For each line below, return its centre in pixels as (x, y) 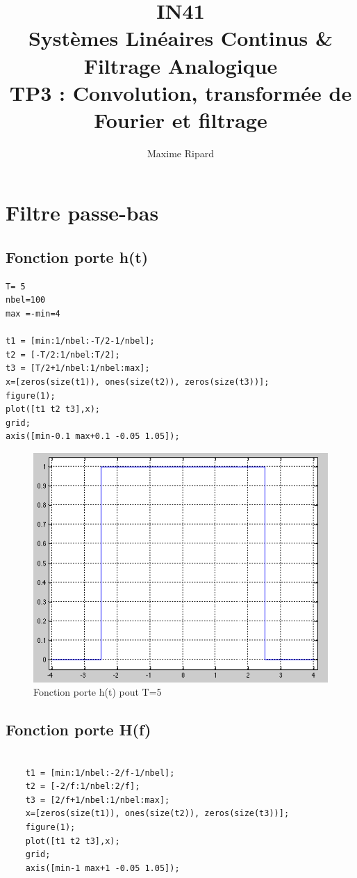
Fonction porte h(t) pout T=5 (98, 692)
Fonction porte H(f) (78, 729)
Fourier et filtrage (181, 119)
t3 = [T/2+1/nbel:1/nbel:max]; (78, 368)
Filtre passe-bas (82, 213)
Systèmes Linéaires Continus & (181, 38)
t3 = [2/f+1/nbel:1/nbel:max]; (98, 800)
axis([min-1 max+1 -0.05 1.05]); (102, 868)
